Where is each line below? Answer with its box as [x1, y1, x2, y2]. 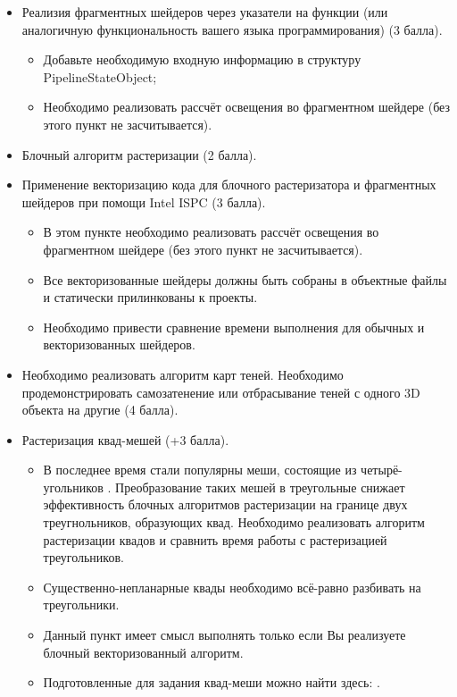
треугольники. [43, 595, 120, 614]
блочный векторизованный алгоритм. [43, 642, 244, 661]
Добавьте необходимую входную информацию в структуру [43, 50, 361, 69]
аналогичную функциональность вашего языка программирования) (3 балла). [21, 20, 443, 38]
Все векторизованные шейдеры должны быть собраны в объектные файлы [43, 270, 447, 289]
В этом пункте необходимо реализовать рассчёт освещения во [43, 223, 379, 241]
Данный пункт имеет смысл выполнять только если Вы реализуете [43, 626, 406, 644]
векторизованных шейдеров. [43, 335, 195, 354]
